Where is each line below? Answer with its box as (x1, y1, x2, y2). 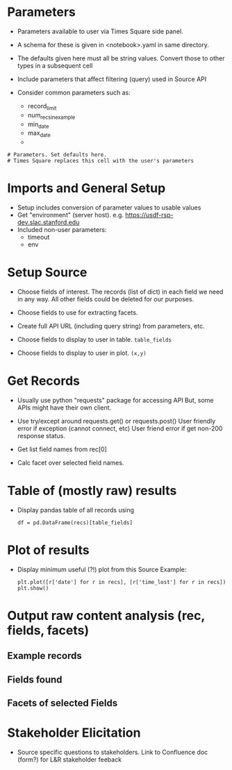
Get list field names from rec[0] (17, 445, 108, 453)
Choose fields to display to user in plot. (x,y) (17, 349, 147, 357)
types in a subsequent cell (17, 61, 93, 69)
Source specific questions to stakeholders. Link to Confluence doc (17, 748, 208, 757)
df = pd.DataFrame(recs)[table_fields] (17, 519, 133, 526)
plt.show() (17, 585, 49, 592)
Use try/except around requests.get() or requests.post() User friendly (17, 417, 216, 425)
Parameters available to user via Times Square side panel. (17, 27, 184, 35)
